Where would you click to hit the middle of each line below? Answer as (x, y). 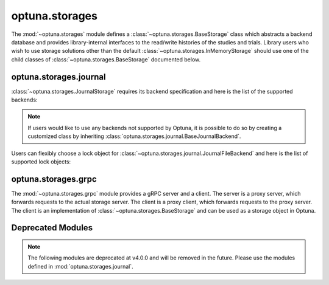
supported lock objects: (41, 162)
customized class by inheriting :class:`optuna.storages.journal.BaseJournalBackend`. (134, 136)
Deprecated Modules (52, 228)
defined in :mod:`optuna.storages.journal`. (80, 266)
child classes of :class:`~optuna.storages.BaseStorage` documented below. (106, 59)
